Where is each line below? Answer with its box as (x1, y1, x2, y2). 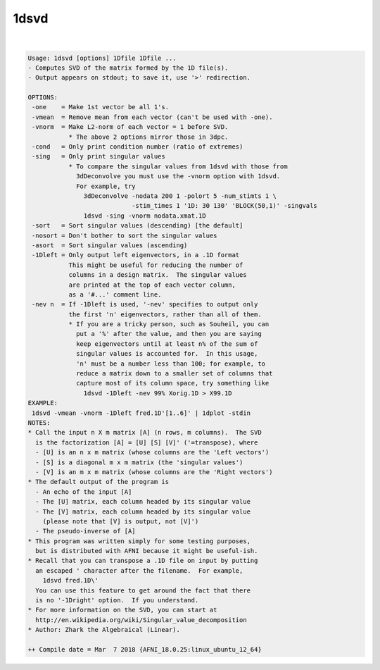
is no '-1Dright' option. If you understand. (35, 596, 199, 604)
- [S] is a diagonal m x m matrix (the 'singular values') (35, 458, 243, 466)
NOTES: (27, 418, 51, 426)
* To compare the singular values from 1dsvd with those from (68, 162, 288, 170)
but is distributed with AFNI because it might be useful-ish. (35, 547, 258, 555)
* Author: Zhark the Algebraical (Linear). (27, 626, 181, 634)
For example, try (76, 182, 137, 190)
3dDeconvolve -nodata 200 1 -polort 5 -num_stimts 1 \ (83, 192, 277, 200)
